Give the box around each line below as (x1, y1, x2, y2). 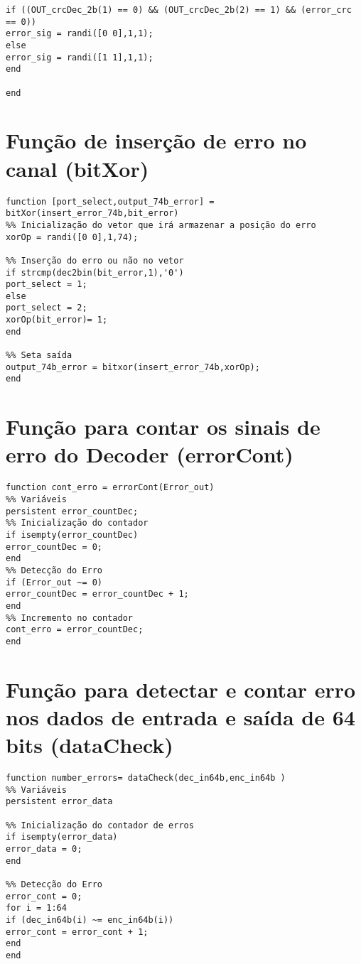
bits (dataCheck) (6, 730, 173, 759)
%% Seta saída (6, 350, 72, 361)
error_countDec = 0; (6, 541, 103, 552)
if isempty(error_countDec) (6, 530, 139, 540)
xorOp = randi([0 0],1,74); (6, 232, 139, 242)
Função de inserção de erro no (6, 126, 307, 155)
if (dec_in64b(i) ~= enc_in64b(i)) (6, 914, 174, 925)
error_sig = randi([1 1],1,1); (6, 52, 153, 63)
